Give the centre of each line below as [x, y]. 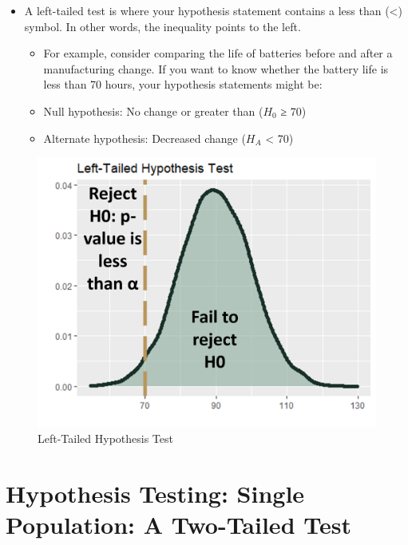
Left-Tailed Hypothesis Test [105, 438]
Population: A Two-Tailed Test [178, 525]
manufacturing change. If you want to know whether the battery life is [216, 68]
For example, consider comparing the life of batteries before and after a [218, 53]
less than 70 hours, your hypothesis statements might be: [183, 84]
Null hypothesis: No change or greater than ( [153, 111]
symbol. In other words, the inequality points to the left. [162, 26]
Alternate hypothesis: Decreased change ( [145, 138]
